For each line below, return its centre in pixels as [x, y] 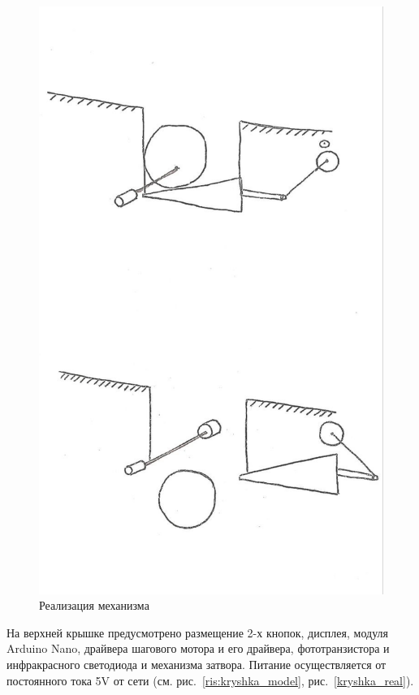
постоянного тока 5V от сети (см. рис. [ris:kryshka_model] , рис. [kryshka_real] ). [210, 680]
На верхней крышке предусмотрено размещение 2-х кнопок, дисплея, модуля [197, 632]
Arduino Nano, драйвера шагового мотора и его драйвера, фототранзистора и [198, 648]
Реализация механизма [94, 605]
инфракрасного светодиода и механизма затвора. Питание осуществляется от [197, 664]
